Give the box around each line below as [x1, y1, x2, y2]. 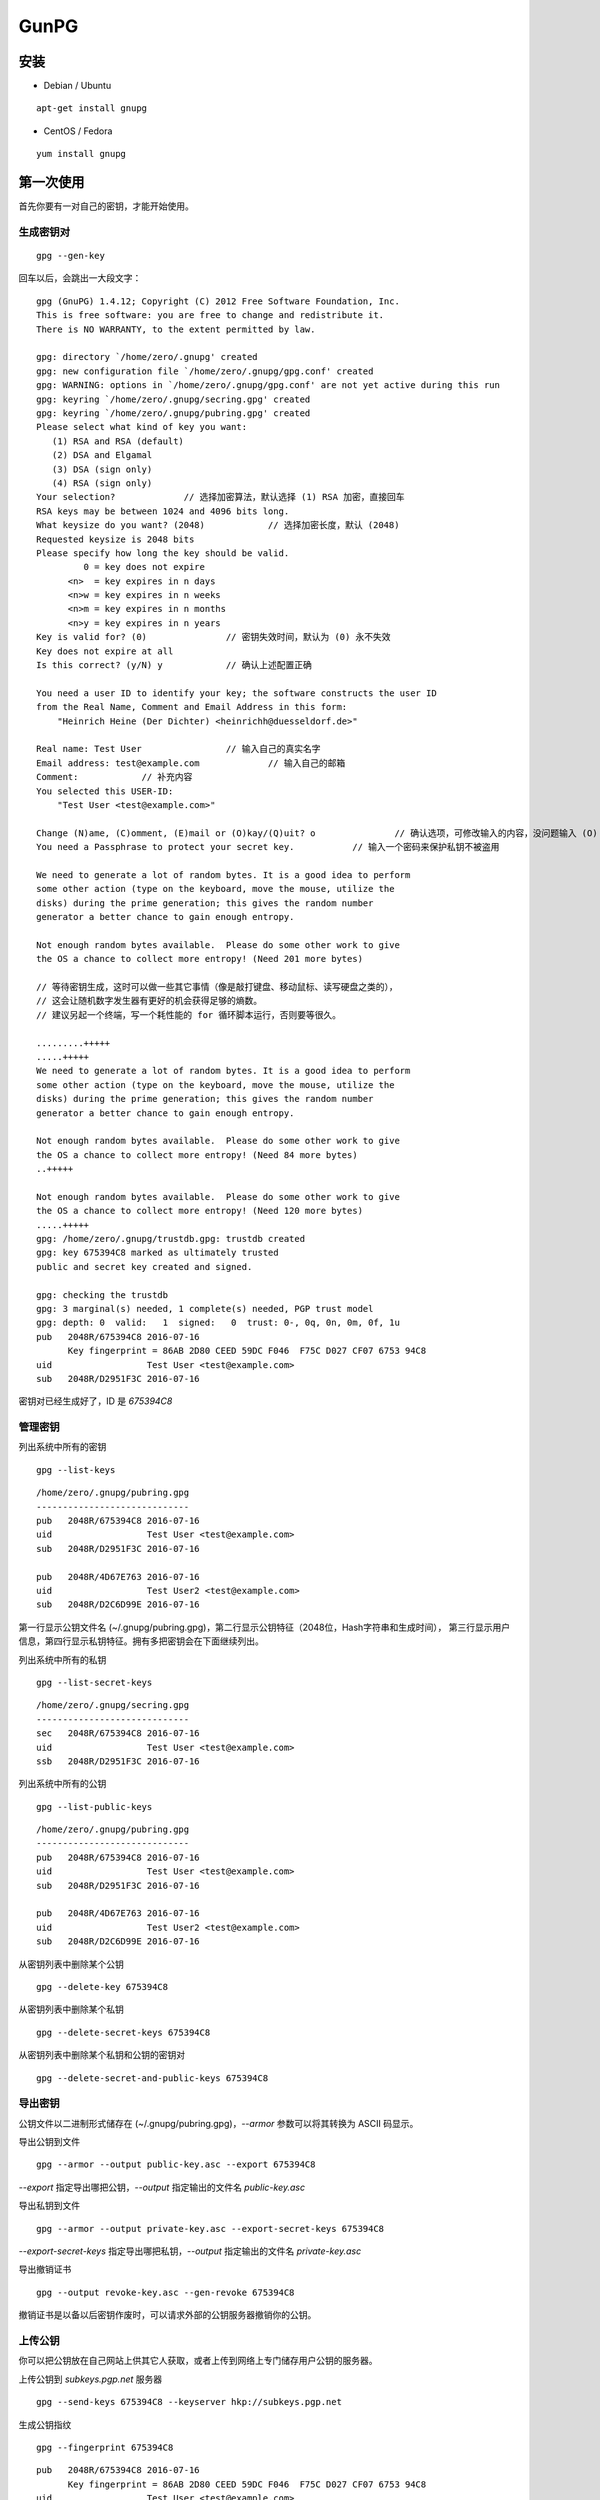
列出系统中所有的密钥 [18, 1441, 107, 1453]
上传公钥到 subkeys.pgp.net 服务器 [18, 2373, 163, 2385]
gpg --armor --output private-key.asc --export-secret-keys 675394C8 [36, 2223, 385, 2234]
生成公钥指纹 [18, 2418, 72, 2430]
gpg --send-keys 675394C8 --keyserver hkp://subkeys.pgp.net [36, 2396, 342, 2408]
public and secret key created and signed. [36, 1261, 253, 1272]
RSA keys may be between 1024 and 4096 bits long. [36, 505, 290, 517]
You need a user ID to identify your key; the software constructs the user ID [36, 687, 437, 699]
